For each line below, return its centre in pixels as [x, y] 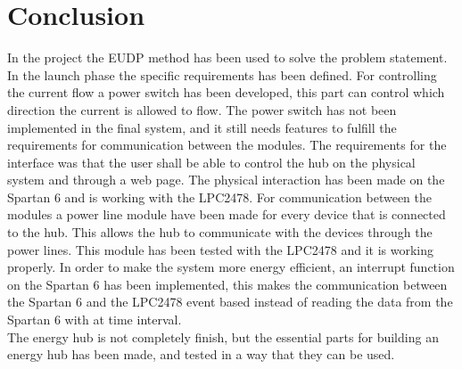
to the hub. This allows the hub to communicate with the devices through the [220, 232]
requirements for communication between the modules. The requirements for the [227, 145]
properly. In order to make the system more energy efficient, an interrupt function [231, 267]
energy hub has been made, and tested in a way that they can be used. [201, 354]
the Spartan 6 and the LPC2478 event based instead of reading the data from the [230, 302]
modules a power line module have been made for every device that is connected [227, 214]
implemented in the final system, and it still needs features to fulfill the [202, 127]
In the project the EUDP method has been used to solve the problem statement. [227, 57]
